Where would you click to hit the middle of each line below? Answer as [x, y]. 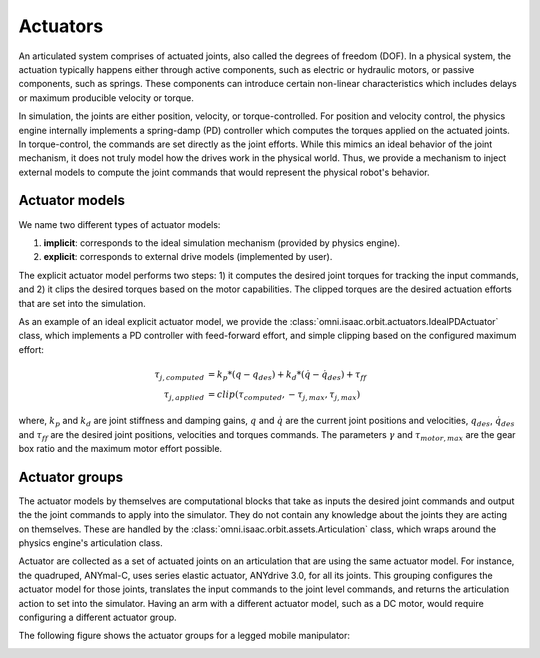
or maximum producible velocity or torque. [106, 97]
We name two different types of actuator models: [119, 224]
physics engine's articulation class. [91, 543]
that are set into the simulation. [82, 303]
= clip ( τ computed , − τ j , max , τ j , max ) [284, 395]
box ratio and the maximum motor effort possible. [120, 448]
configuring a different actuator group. [97, 617]
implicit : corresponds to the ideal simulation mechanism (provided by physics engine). [221, 242]
